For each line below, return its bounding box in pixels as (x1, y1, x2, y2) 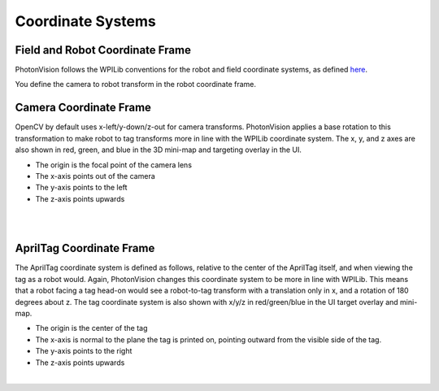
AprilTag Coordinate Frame (15, 241, 155, 255)
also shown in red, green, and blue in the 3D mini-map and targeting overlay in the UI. (15, 145, 302, 154)
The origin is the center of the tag (35, 324, 148, 333)
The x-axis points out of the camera (35, 171, 156, 180)
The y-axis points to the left (35, 183, 128, 193)
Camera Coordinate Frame (15, 101, 152, 115)
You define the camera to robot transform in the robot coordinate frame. (15, 80, 256, 89)
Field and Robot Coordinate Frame (15, 43, 191, 57)
